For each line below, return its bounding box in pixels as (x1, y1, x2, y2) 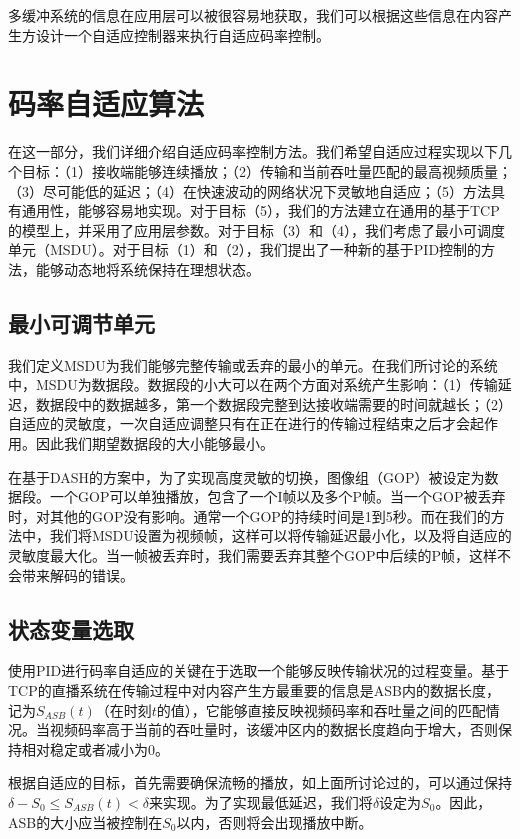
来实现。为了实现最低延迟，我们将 (148, 791, 373, 812)
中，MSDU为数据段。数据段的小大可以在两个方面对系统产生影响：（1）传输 (8, 374, 498, 395)
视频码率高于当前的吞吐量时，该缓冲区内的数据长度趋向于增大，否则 (49, 719, 498, 740)
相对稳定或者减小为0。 (21, 738, 169, 759)
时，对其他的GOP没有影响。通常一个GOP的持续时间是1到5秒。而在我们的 (8, 505, 491, 526)
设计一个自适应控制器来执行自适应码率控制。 (35, 24, 330, 45)
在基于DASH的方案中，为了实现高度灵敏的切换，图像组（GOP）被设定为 (8, 466, 485, 487)
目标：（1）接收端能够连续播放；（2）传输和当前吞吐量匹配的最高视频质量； (21, 160, 512, 181)
